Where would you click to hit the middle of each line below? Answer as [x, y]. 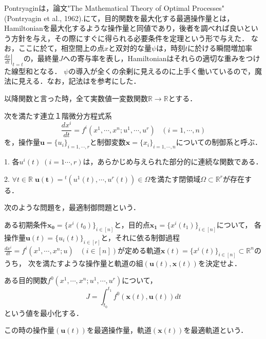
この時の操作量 [29, 330]
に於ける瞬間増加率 [220, 48]
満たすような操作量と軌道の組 [93, 263]
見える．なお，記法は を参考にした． [79, 81]
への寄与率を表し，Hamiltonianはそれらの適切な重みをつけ [161, 58]
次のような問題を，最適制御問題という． [72, 207]
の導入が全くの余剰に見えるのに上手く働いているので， [161, 71]
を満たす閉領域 [175, 178]
